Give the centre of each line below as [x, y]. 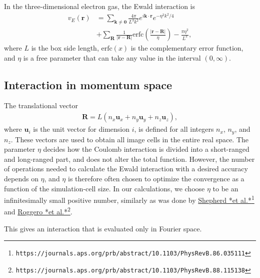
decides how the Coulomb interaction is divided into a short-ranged [146, 149]
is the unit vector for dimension [81, 129]
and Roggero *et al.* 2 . [38, 211]
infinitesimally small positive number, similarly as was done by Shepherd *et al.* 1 [129, 199]
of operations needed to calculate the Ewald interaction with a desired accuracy [126, 169]
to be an [225, 188]
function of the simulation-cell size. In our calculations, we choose [104, 188]
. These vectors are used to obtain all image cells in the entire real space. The [130, 139]
